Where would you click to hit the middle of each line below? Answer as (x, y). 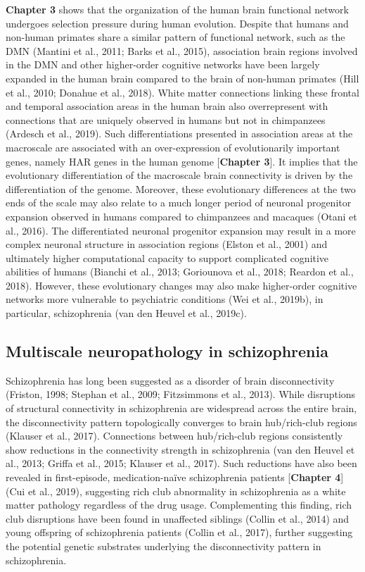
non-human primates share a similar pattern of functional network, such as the (175, 37)
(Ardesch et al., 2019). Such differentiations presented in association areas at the (179, 133)
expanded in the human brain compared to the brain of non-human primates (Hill (182, 78)
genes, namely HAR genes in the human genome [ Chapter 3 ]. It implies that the (182, 161)
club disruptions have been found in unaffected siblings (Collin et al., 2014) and (178, 518)
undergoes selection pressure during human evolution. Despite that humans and (177, 23)
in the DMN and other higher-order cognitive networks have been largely (163, 64)
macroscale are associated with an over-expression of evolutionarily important (173, 147)
